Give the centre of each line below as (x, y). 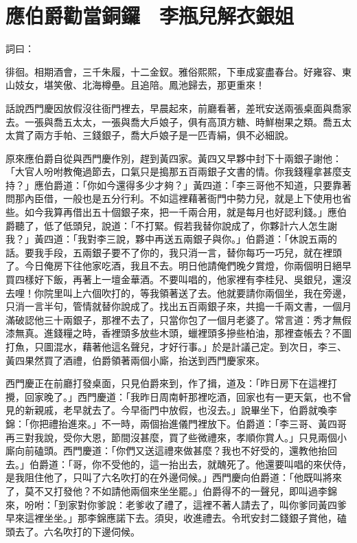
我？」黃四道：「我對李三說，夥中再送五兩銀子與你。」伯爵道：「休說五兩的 (171, 239)
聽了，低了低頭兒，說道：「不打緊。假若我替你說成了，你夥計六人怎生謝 (176, 225)
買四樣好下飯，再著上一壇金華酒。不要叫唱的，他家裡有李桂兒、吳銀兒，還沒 (178, 279)
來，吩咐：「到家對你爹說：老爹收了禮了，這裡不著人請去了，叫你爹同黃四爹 (176, 504)
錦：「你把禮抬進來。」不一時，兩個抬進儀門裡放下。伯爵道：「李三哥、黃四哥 (176, 423)
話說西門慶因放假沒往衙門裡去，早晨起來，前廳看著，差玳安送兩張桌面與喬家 (178, 108)
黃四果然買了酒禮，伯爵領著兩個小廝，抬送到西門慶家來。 (135, 360)
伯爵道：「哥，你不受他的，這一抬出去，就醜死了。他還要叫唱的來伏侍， (190, 464)
